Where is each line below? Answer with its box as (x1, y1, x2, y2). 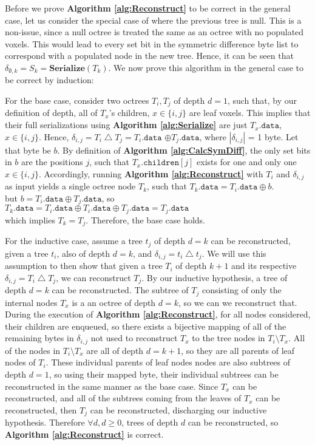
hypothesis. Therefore (5, 416, 85, 429)
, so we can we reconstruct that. (178, 296, 297, 308)
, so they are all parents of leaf (181, 344, 295, 356)
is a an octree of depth (72, 296, 156, 308)
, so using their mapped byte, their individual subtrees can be (49, 368, 279, 381)
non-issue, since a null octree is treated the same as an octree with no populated (5, 25, 304, 38)
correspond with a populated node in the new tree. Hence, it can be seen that (5, 49, 294, 62)
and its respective (231, 259, 297, 272)
